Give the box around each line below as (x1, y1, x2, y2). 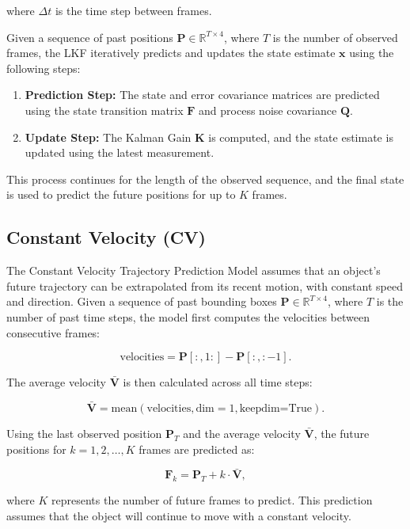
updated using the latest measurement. (25, 144, 214, 161)
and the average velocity (183, 424, 301, 441)
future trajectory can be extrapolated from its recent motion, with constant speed (6, 277, 403, 294)
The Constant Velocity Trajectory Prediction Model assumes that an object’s (6, 262, 381, 279)
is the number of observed (272, 29, 398, 45)
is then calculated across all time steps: (123, 374, 313, 390)
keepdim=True (239, 402, 313, 414)
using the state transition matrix (25, 101, 184, 118)
